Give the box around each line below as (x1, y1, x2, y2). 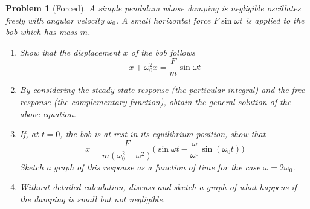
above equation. (19, 107, 76, 120)
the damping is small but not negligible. (19, 192, 165, 205)
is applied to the (245, 13, 305, 26)
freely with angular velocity (5, 13, 105, 26)
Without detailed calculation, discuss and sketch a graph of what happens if (19, 181, 297, 193)
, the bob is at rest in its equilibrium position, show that (60, 127, 266, 140)
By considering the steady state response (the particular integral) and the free (19, 83, 305, 96)
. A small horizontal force (115, 13, 211, 26)
